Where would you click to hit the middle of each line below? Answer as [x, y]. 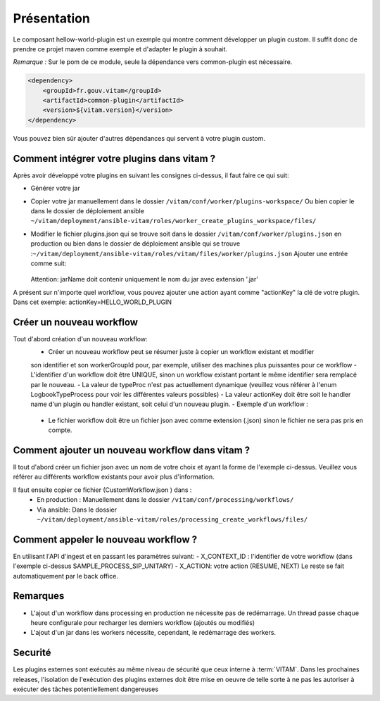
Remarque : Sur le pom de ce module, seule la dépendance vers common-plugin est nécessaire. [153, 62]
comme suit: [49, 263]
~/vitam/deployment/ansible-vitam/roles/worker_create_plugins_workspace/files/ [173, 221]
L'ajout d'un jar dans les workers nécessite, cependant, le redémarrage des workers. [153, 633]
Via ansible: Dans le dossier [77, 510]
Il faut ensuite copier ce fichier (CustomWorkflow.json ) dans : [102, 490]
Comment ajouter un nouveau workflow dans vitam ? [132, 450]
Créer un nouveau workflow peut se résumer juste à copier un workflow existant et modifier [181, 352]
